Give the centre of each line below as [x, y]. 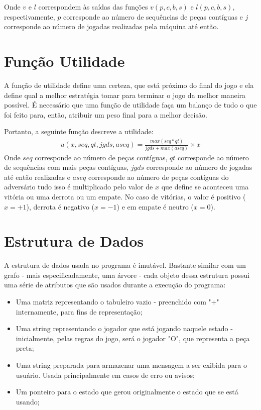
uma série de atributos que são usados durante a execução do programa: [115, 285]
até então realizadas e [37, 177]
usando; [28, 401]
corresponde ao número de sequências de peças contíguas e [153, 16]
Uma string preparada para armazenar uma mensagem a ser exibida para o [131, 365]
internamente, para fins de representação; [79, 311]
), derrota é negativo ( [60, 206]
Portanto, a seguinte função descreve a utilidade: [79, 131]
